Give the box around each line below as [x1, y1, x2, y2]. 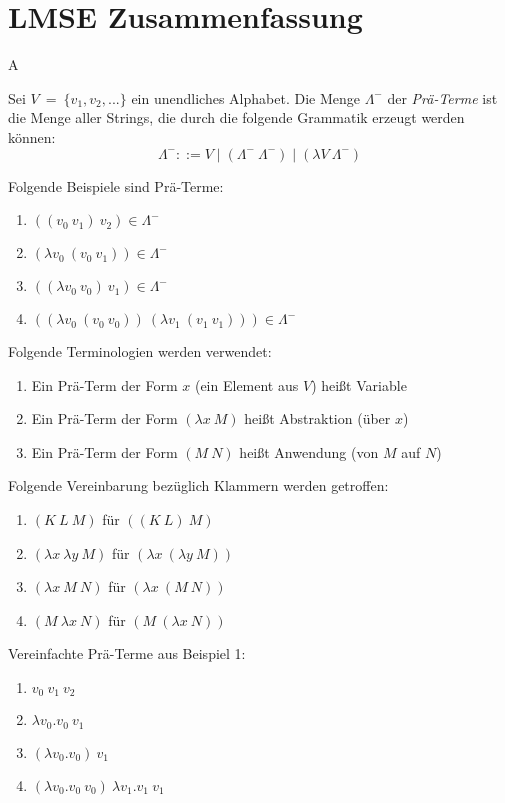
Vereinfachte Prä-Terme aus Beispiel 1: [8, 643, 246, 664]
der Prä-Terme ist [387, 87, 498, 108]
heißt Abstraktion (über [244, 408, 391, 429]
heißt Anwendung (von [239, 441, 379, 462]
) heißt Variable [311, 374, 407, 395]
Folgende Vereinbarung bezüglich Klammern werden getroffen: [8, 475, 389, 496]
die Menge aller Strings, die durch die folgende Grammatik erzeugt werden [8, 107, 465, 128]
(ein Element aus [194, 374, 299, 395]
